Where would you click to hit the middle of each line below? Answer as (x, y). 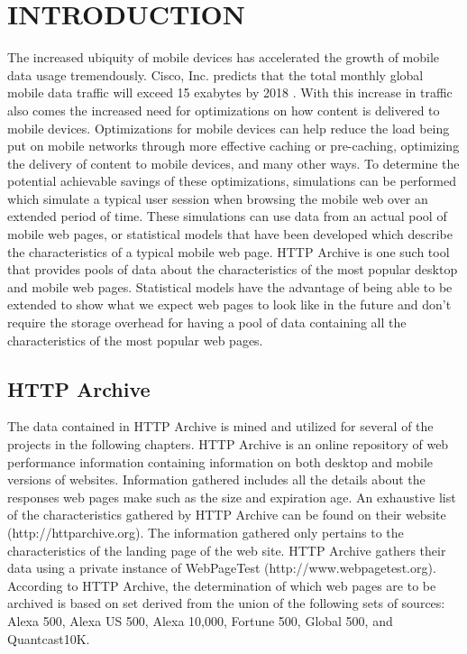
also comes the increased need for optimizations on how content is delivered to (224, 110)
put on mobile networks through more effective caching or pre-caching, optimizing (233, 146)
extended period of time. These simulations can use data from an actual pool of (227, 216)
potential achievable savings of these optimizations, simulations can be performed (232, 181)
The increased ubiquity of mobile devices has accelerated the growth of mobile (224, 57)
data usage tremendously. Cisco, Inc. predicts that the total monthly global (215, 74)
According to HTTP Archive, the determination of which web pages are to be (222, 585)
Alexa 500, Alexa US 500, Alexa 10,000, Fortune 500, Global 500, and (200, 620)
